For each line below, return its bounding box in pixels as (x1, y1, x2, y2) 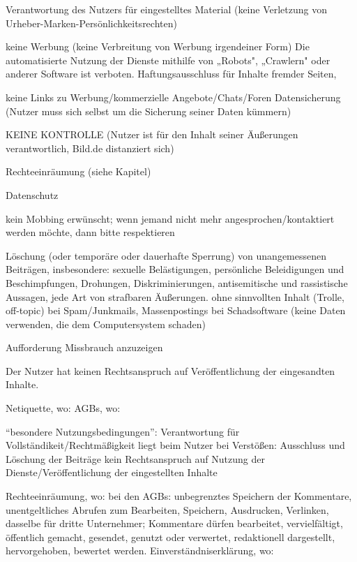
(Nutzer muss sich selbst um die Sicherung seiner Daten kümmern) (6, 103, 291, 118)
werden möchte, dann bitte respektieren (6, 225, 175, 239)
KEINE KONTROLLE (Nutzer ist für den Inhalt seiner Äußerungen (6, 127, 298, 142)
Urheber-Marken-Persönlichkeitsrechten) (6, 15, 177, 30)
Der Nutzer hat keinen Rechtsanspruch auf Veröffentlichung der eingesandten (6, 363, 335, 378)
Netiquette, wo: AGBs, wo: (6, 401, 121, 415)
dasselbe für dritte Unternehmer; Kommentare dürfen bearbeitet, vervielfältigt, (6, 516, 343, 531)
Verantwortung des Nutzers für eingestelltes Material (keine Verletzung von (6, 2, 327, 16)
